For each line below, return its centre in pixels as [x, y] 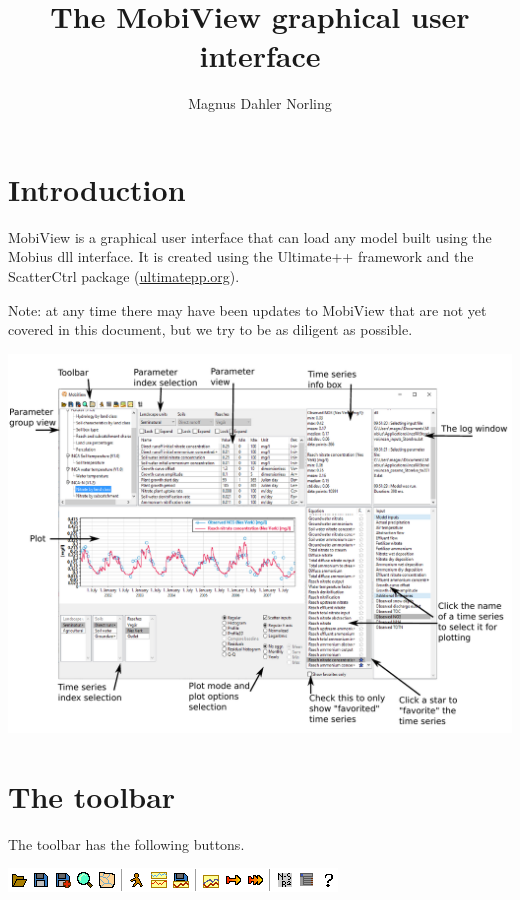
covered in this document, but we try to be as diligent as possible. [210, 329]
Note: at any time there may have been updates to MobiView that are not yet [247, 309]
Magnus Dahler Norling [260, 103]
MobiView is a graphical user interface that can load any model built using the [250, 236]
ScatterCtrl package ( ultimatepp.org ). [124, 276]
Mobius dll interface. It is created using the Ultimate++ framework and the [241, 256]
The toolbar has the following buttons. [126, 843]
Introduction [97, 188]
